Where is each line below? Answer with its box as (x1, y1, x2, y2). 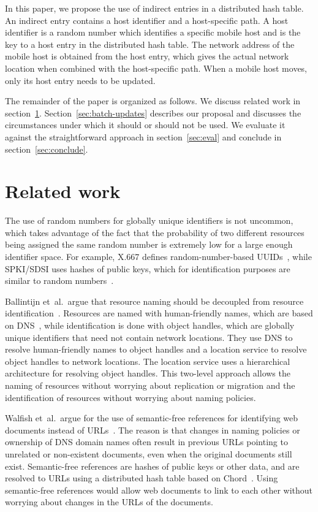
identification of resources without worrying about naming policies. (5, 391, 256, 403)
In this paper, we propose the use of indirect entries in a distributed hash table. (5, 2, 304, 14)
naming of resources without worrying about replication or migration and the (5, 378, 295, 391)
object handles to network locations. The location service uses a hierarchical (5, 354, 290, 367)
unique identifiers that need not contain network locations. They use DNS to (5, 331, 293, 343)
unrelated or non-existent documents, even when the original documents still (5, 447, 292, 460)
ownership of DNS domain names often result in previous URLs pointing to (5, 435, 288, 448)
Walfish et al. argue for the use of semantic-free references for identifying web (5, 411, 298, 424)
